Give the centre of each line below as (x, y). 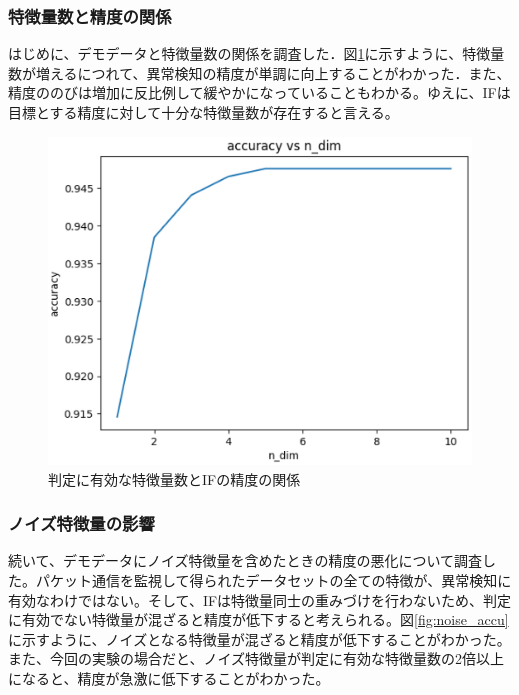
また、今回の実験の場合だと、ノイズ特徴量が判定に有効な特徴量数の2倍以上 (256, 658)
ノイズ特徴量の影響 (81, 523)
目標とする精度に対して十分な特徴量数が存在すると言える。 (203, 112)
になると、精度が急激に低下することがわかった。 (169, 677)
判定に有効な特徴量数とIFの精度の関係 (174, 478)
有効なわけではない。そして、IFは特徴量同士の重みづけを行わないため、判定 (260, 599)
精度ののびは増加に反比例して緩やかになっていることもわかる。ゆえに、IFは (259, 92)
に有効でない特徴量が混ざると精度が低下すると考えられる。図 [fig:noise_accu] (258, 619)
